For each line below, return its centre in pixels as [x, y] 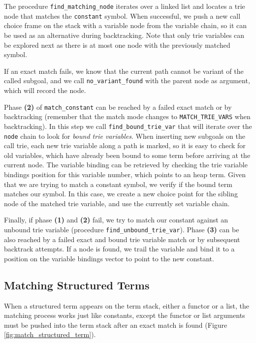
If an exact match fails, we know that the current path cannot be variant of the [124, 71]
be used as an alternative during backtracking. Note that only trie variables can [124, 35]
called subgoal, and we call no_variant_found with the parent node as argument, [127, 80]
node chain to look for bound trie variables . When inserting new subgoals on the [125, 136]
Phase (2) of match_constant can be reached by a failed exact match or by [118, 107]
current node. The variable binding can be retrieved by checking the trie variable [126, 165]
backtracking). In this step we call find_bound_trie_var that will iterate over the [128, 126]
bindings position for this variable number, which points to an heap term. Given [125, 174]
